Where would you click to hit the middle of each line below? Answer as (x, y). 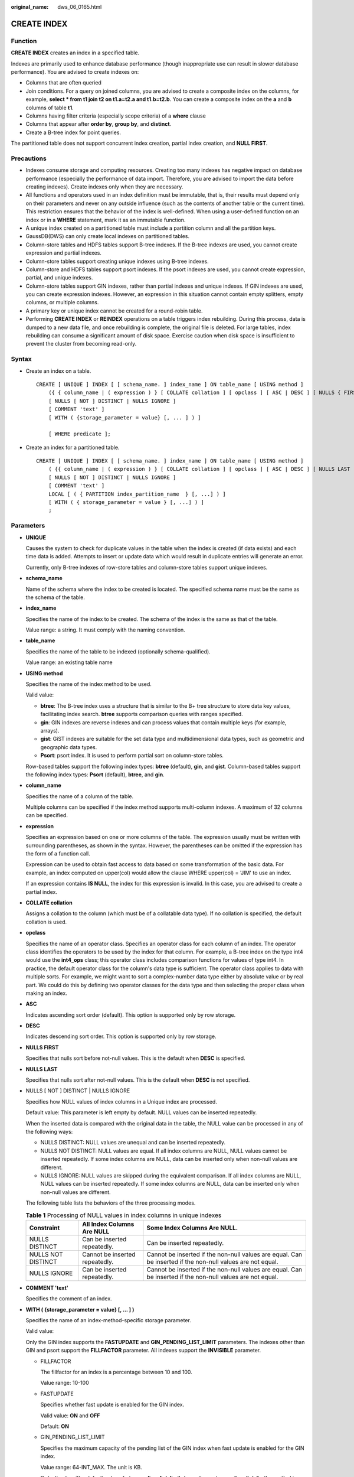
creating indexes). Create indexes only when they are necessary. (104, 187)
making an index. (46, 993)
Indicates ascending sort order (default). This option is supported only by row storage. (131, 1015)
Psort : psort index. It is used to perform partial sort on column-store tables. (132, 756)
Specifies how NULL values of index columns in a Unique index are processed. (122, 1101)
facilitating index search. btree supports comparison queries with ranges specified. (142, 714)
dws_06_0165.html (80, 7)
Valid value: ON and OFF (70, 1416)
